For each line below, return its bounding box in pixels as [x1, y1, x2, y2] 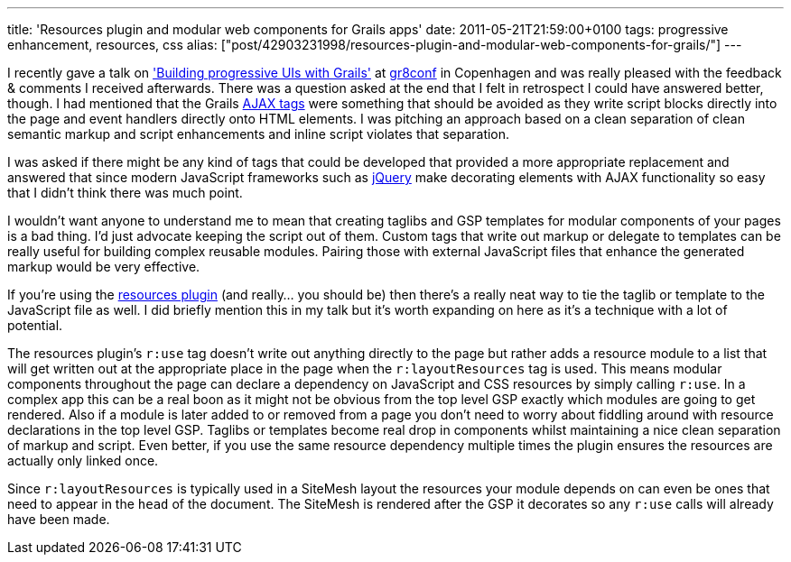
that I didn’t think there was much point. [7, 185, 243, 200]
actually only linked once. [7, 453, 159, 468]
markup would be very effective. [7, 259, 200, 274]
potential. [7, 318, 63, 333]
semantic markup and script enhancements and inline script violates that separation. [7, 126, 510, 142]
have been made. [7, 511, 110, 527]
